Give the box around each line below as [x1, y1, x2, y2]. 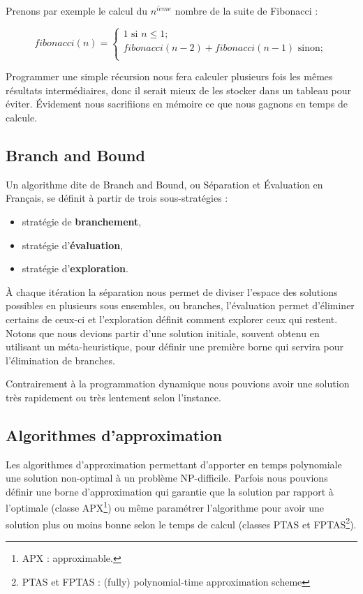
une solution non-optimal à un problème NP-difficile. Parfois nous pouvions [6, 470, 328, 485]
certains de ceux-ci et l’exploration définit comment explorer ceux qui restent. [6, 311, 338, 326]
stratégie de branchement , [22, 214, 142, 228]
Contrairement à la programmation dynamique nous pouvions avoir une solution [6, 376, 350, 391]
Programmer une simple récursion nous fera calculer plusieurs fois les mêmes [6, 69, 333, 84]
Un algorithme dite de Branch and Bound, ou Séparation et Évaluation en [6, 177, 323, 191]
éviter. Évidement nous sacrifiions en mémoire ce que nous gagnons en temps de [6, 96, 348, 111]
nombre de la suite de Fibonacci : [175, 3, 318, 17]
